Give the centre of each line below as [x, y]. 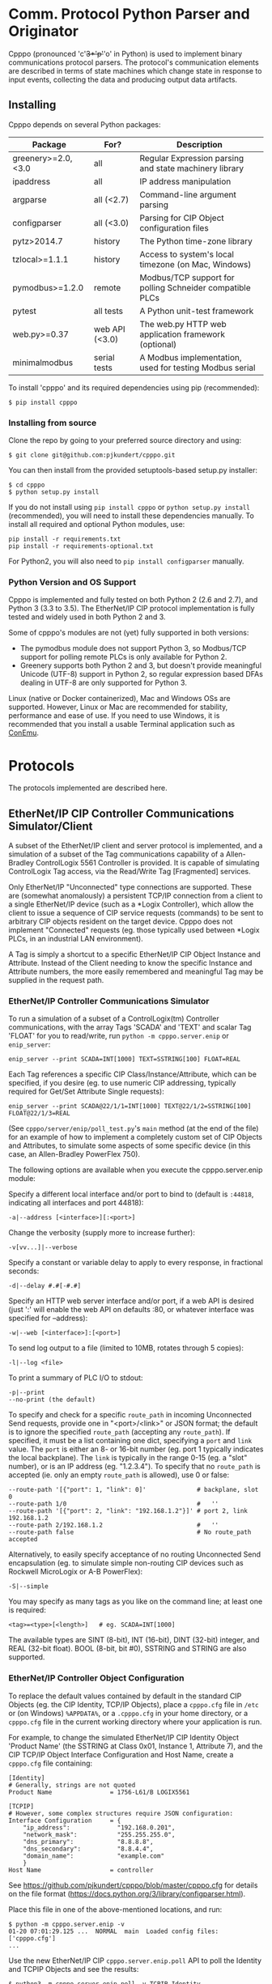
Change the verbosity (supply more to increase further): [102, 1233]
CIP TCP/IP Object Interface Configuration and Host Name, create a [121, 1754]
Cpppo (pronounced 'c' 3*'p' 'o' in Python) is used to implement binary [125, 53]
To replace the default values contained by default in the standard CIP [125, 1696]
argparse [30, 199]
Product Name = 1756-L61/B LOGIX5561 [99, 1792]
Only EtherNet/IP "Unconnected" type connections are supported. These [130, 887]
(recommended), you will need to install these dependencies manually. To [132, 516]
